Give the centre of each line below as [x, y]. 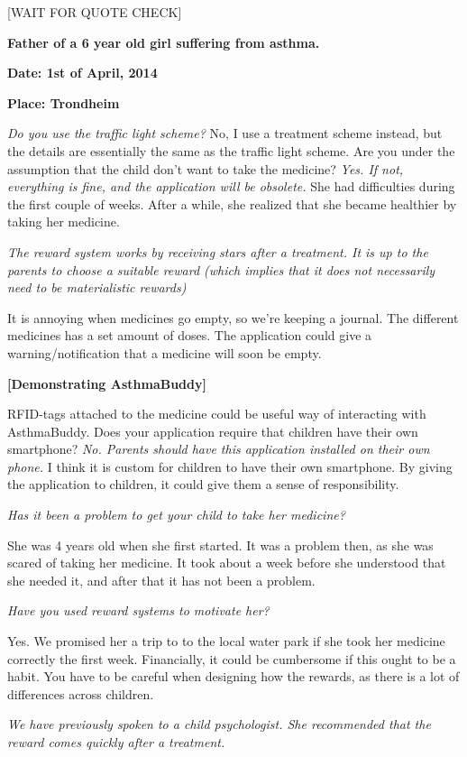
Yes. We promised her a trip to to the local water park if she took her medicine [226, 641]
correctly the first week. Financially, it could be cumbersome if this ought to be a [232, 658]
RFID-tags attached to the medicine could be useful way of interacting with [217, 414]
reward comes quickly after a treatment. [116, 742]
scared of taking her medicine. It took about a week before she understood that [227, 563]
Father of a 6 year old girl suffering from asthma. [164, 42]
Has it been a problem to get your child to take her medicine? [176, 515]
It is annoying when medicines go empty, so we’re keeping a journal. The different [233, 317]
